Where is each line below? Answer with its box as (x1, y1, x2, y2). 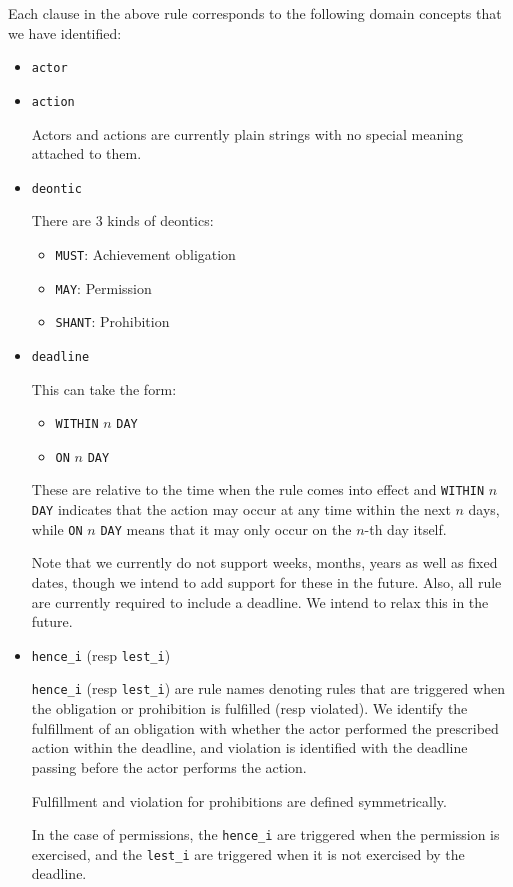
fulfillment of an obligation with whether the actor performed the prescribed (31, 717, 499, 738)
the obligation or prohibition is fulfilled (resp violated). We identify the (31, 698, 468, 719)
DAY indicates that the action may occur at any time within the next (31, 499, 451, 520)
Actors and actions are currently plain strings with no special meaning (31, 123, 463, 144)
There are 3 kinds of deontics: (31, 210, 214, 231)
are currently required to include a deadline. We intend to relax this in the (31, 591, 489, 612)
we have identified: (8, 22, 122, 43)
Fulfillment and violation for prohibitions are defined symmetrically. (31, 790, 447, 811)
